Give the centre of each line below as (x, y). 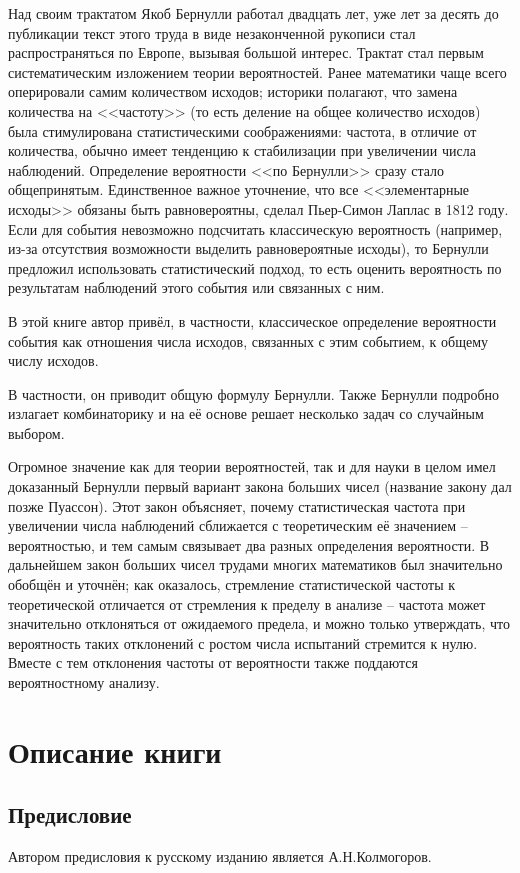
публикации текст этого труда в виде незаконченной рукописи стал (212, 32)
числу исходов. (53, 360)
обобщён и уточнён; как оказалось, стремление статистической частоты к (232, 584)
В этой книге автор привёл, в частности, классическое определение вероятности (252, 320)
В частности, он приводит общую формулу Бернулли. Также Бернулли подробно (254, 393)
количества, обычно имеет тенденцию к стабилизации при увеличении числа (242, 150)
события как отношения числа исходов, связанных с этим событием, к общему (248, 340)
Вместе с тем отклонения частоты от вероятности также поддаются (213, 662)
